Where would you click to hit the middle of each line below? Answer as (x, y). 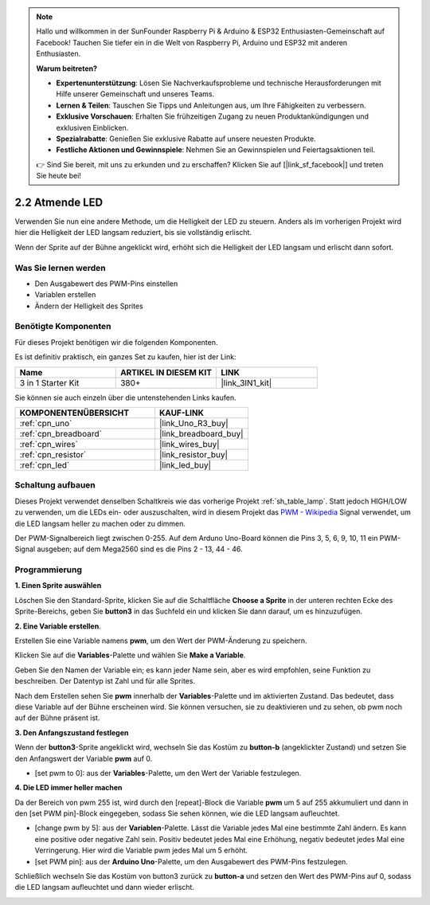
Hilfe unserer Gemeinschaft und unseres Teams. (135, 94)
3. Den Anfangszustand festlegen (72, 732)
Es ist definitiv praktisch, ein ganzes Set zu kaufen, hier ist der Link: (125, 357)
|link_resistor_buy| (194, 454)
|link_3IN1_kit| (246, 382)
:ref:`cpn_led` (45, 465)
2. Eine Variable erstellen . (58, 626)
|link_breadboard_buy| (201, 434)
